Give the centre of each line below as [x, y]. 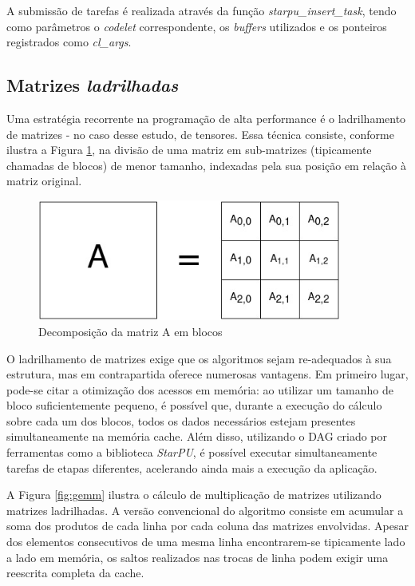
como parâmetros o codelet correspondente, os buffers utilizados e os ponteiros [197, 26]
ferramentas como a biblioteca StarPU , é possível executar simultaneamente [192, 452]
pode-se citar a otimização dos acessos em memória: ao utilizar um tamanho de [200, 389]
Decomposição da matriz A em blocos [130, 331]
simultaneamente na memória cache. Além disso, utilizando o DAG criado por [197, 436]
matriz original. [44, 181]
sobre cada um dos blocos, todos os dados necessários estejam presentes [181, 420]
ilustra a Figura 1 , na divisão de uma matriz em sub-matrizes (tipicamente [189, 150]
